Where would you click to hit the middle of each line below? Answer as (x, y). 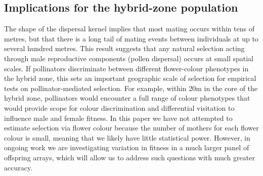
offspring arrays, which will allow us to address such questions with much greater (129, 157)
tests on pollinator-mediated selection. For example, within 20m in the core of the (131, 88)
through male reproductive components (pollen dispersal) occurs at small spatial (129, 58)
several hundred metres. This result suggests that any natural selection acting (124, 48)
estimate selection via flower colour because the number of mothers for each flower (131, 128)
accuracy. (18, 167)
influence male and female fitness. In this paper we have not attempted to (118, 118)
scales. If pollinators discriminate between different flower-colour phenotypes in (126, 68)
